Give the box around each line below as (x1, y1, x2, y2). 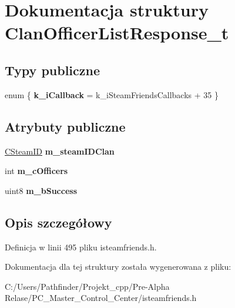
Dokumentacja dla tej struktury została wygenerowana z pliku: (5, 260, 231, 273)
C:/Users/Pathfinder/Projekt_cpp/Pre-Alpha (5, 280, 170, 292)
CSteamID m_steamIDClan (5, 145, 115, 157)
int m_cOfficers (5, 165, 68, 177)
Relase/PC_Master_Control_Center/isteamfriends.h (5, 292, 197, 304)
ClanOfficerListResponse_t (5, 21, 229, 45)
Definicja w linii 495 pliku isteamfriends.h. (5, 240, 157, 253)
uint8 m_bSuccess (5, 184, 78, 196)
